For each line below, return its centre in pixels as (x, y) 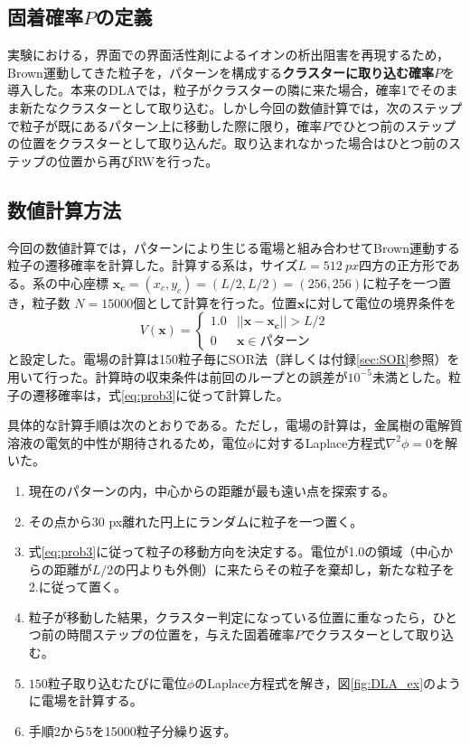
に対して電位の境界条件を (381, 302)
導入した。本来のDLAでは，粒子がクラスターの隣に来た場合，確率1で (214, 90)
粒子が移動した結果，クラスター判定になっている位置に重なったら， (230, 616)
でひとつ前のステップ (393, 125)
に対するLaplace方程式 (320, 442)
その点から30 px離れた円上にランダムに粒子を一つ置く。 (196, 521)
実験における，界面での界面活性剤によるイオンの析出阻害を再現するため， (228, 55)
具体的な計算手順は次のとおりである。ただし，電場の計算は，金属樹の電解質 (235, 425)
